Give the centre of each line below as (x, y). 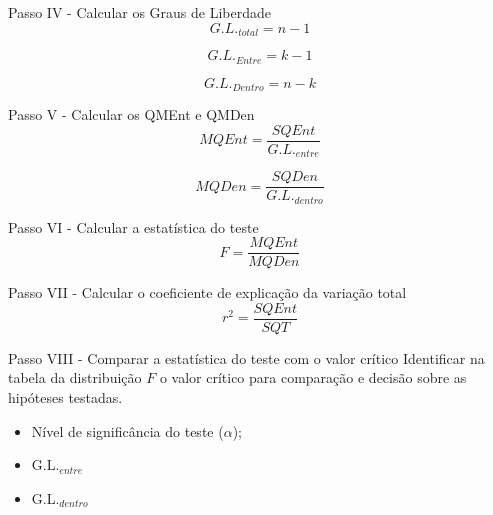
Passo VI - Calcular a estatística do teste (133, 226)
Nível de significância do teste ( (127, 430)
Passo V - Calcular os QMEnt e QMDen (131, 113)
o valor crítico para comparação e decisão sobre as (313, 377)
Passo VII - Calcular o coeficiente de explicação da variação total (207, 292)
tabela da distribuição (75, 377)
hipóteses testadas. (65, 397)
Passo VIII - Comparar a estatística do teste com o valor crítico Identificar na (246, 357)
